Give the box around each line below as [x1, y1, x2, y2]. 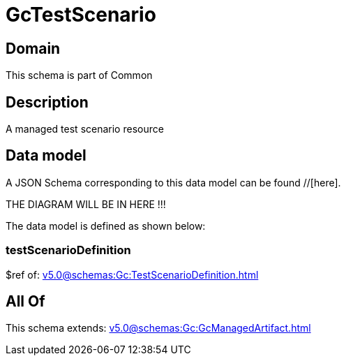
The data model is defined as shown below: [6, 219, 206, 232]
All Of [6, 293, 45, 311]
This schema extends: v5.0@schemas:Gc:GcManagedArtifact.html [6, 322, 311, 334]
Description [6, 93, 89, 111]
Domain [6, 39, 61, 57]
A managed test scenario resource [6, 123, 164, 135]
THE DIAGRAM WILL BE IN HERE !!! [6, 198, 166, 210]
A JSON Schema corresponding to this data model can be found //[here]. [6, 176, 341, 189]
